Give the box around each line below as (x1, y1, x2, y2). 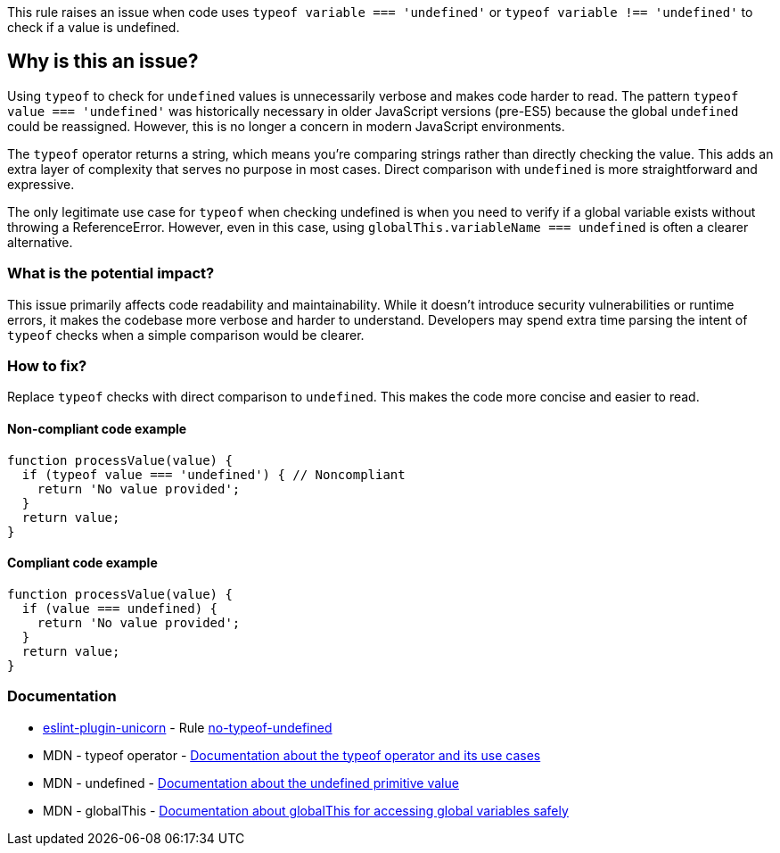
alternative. (7, 234, 73, 250)
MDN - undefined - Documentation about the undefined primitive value (43, 774, 459, 791)
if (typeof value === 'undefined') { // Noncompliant (21, 467, 406, 482)
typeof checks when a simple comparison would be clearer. (7, 327, 365, 343)
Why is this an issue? (7, 50, 199, 73)
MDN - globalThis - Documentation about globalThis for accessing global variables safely (43, 802, 569, 818)
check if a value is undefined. (7, 20, 180, 35)
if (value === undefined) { (21, 600, 218, 616)
